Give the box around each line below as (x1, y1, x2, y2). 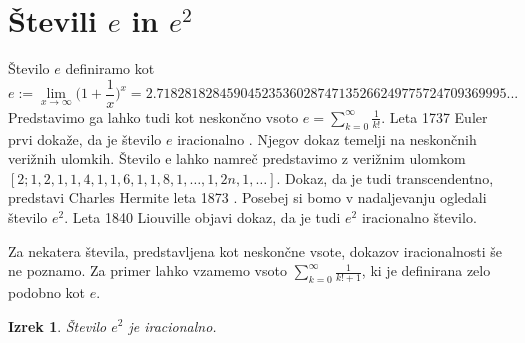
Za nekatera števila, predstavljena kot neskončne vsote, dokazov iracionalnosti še (8, 240, 503, 261)
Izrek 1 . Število (8, 315, 107, 336)
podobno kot (8, 281, 86, 302)
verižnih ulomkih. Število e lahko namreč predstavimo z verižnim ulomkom (8, 148, 466, 169)
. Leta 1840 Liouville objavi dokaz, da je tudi (64, 206, 341, 227)
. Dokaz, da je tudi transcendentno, (276, 167, 494, 188)
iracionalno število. (361, 206, 477, 227)
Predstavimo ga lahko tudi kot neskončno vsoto (8, 106, 299, 127)
